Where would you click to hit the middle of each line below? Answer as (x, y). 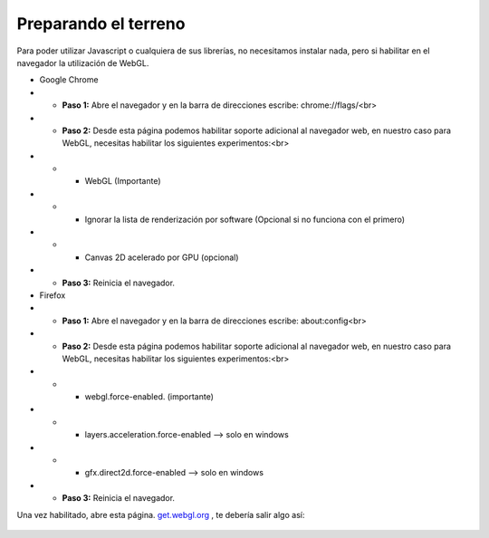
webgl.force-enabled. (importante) (149, 397)
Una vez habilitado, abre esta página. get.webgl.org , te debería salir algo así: (161, 514)
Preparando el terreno (101, 24)
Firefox (53, 295)
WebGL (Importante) (123, 181)
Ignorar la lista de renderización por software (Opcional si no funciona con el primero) (245, 219)
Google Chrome (69, 80)
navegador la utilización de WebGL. (83, 62)
